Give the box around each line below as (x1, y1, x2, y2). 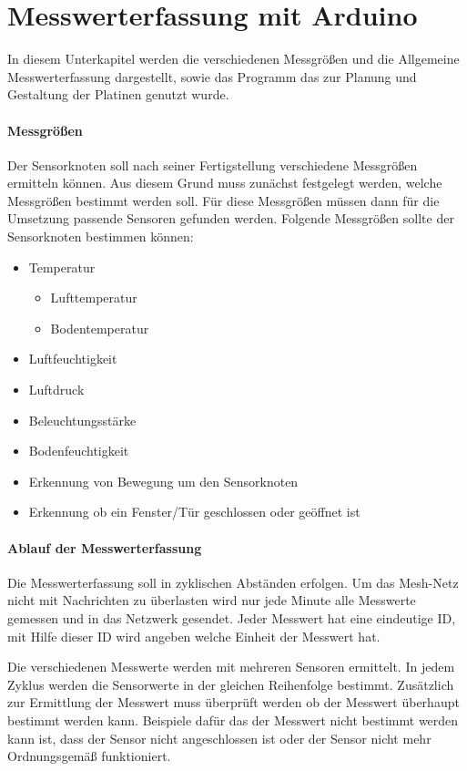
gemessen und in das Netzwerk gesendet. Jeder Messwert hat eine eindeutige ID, (7, 609, 456, 627)
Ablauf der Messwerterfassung (7, 538, 202, 557)
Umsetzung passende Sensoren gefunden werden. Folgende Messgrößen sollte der (7, 209, 454, 228)
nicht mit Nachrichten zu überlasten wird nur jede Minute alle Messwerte (7, 591, 416, 610)
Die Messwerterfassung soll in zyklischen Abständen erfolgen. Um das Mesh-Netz (7, 572, 459, 591)
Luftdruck (28, 380, 85, 399)
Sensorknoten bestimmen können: (7, 227, 194, 246)
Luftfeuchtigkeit (28, 349, 117, 368)
